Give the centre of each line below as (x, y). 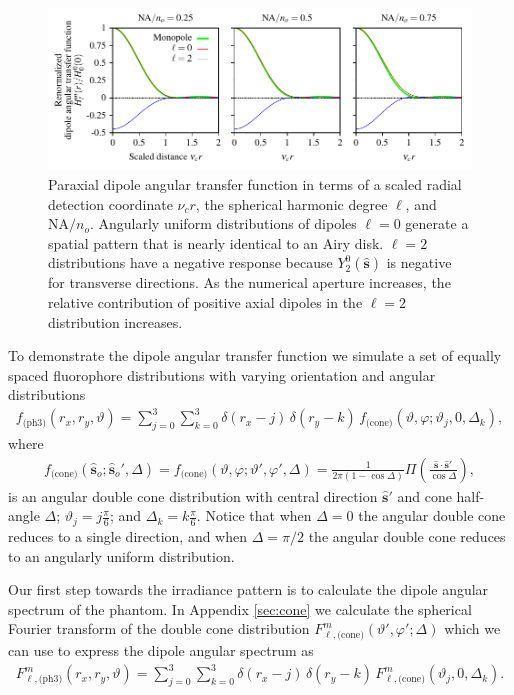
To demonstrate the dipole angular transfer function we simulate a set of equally (255, 355)
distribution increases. (115, 321)
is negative (419, 262)
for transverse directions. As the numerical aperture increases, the (249, 282)
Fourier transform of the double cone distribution (159, 628)
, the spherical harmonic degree (291, 203)
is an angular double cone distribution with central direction (193, 495)
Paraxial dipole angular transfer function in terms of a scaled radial (255, 184)
